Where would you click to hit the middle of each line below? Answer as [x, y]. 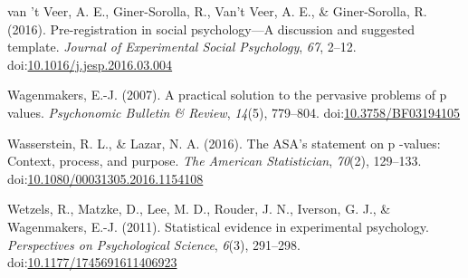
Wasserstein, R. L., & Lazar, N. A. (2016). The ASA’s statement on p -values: [224, 143]
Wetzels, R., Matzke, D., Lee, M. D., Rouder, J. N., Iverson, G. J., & [199, 209]
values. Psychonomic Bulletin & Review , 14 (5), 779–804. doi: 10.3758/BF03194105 [234, 112]
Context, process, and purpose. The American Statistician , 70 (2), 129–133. [215, 161]
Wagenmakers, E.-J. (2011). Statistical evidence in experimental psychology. [218, 226]
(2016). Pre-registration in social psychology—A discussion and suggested [211, 29]
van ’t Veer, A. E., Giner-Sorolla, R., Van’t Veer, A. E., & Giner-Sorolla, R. [217, 11]
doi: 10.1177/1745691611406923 [92, 262]
